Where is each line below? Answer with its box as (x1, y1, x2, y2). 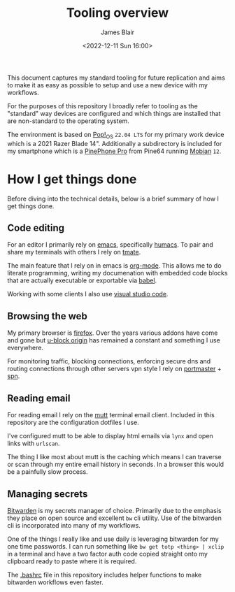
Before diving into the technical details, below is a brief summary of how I (7, 194, 219, 203)
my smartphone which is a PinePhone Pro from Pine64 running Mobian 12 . (7, 147, 222, 155)
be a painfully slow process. (7, 468, 89, 476)
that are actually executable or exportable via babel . (7, 276, 157, 284)
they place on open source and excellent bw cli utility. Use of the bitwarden (7, 514, 222, 522)
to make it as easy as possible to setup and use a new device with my (7, 80, 208, 89)
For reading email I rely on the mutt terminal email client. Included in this (7, 411, 215, 419)
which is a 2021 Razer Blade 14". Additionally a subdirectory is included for (7, 139, 222, 147)
